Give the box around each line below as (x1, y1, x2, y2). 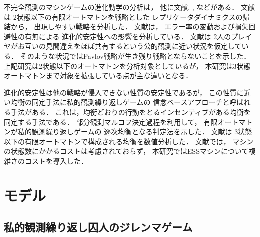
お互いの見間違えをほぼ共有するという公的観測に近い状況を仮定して (17, 41, 242, 51)
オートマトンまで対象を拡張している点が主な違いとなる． (4, 70, 193, 81)
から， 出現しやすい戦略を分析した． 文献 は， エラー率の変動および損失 (10, 21, 249, 32)
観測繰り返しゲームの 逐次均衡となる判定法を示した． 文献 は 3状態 (31, 126, 252, 137)
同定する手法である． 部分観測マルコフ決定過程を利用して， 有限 (4, 116, 218, 127)
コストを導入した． (24, 155, 88, 166)
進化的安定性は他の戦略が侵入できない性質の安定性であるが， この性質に (4, 87, 244, 97)
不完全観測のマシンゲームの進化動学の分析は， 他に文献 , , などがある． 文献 (4, 2, 255, 12)
